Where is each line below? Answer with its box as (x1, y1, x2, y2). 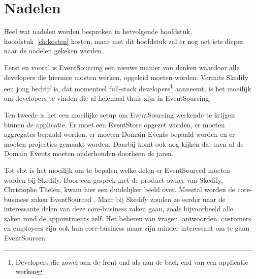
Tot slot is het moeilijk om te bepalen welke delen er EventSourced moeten (4, 164, 230, 175)
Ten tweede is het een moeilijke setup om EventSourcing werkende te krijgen (4, 109, 235, 120)
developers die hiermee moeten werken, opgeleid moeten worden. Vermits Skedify (4, 72, 249, 82)
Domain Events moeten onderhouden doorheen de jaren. (4, 148, 174, 159)
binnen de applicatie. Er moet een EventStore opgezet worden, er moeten (4, 119, 225, 129)
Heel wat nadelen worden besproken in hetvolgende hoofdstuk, (4, 26, 192, 37)
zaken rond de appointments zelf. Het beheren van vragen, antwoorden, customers (4, 213, 252, 223)
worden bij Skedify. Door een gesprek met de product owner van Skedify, (4, 174, 223, 185)
